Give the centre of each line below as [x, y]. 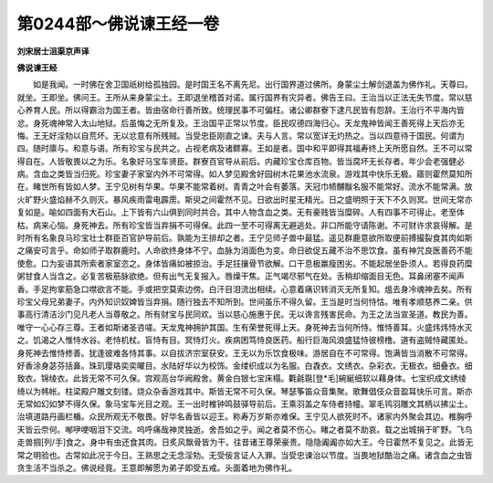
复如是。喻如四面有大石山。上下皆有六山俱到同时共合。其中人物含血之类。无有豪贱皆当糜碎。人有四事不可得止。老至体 [241, 212]
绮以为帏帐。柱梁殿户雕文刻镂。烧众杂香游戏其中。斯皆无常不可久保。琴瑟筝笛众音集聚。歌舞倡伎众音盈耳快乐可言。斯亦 [245, 391]
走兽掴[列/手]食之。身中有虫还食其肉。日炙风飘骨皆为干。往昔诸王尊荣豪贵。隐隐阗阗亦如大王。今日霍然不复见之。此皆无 [245, 442]
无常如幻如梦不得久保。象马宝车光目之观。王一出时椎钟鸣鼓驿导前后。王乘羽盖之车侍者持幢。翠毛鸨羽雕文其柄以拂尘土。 [245, 404]
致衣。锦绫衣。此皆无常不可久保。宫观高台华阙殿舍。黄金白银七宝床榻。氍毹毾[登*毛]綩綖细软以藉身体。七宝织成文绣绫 [242, 378]
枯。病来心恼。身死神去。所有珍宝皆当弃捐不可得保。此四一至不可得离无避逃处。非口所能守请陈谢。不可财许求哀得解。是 [245, 225]
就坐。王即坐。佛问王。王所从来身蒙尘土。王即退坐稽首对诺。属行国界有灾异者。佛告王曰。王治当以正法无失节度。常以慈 [245, 97]
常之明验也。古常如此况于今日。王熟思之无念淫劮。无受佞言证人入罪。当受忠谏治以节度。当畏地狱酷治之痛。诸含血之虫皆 [245, 455]
